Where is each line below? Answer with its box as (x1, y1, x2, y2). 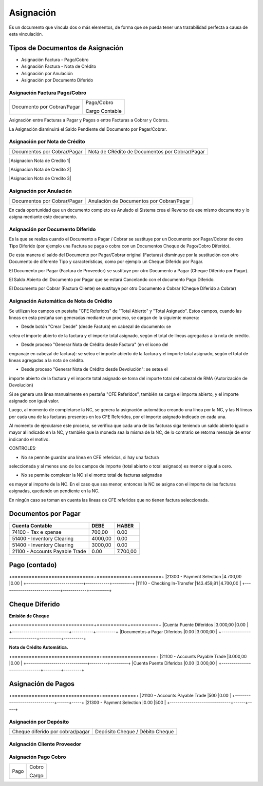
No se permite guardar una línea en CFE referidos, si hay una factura (21, 454, 159, 460)
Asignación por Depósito (9, 718, 69, 725)
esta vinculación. (9, 31, 43, 37)
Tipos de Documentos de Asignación (9, 44, 124, 52)
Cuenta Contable (12, 522, 52, 529)
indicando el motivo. (9, 436, 50, 442)
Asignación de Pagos (9, 680, 75, 688)
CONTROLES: (9, 445, 37, 451)
